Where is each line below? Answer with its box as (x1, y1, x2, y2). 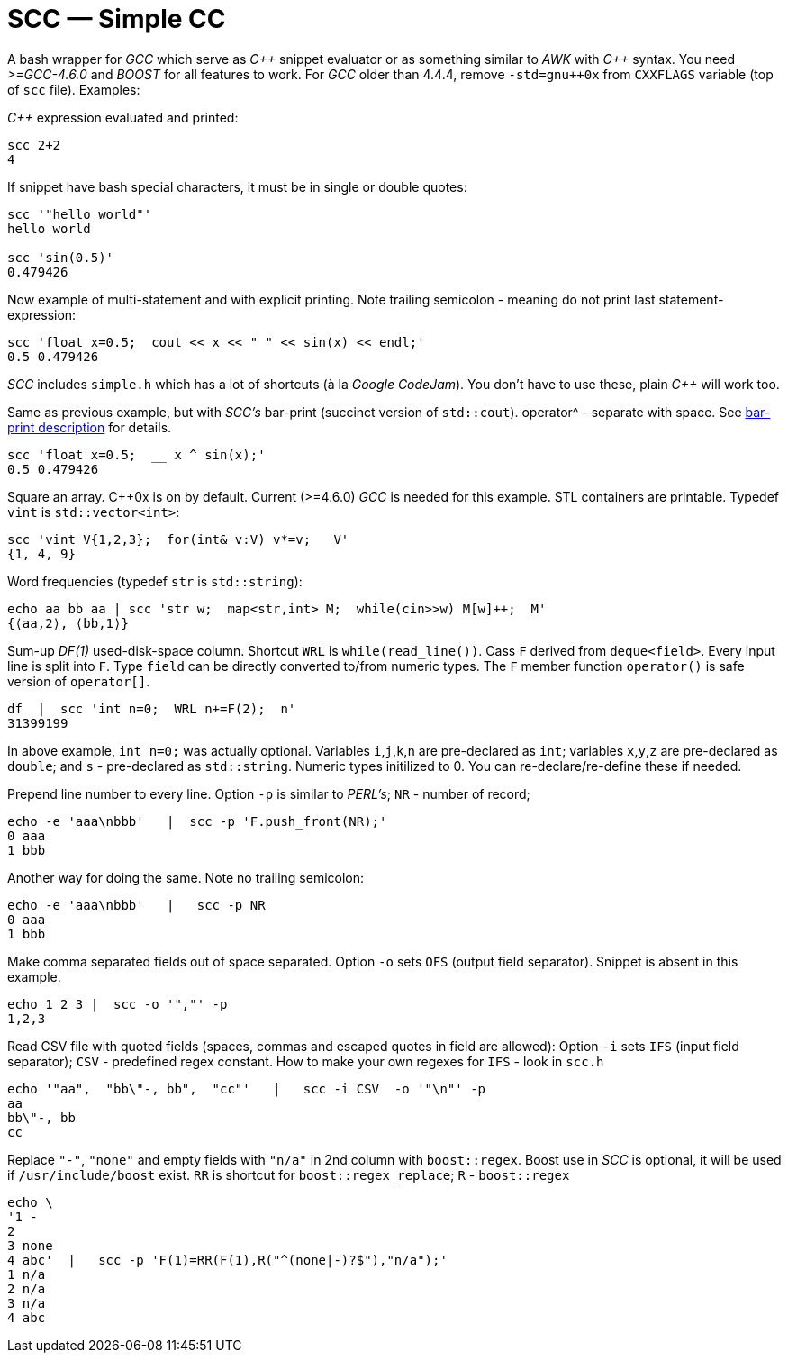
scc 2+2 (7, 137, 61, 152)
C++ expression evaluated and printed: (7, 109, 239, 125)
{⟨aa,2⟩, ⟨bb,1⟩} (7, 615, 129, 630)
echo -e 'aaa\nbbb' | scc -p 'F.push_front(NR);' (7, 813, 387, 829)
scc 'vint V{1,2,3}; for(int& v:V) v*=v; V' (7, 531, 349, 547)
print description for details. (7, 419, 172, 435)
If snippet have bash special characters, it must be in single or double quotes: (7, 178, 467, 195)
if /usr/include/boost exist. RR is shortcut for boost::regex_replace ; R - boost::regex (7, 1166, 570, 1183)
